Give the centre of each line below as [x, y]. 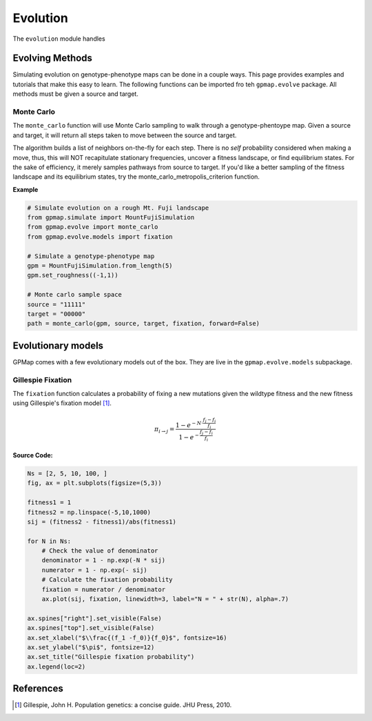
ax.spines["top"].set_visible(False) [91, 628]
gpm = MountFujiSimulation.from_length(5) [100, 266]
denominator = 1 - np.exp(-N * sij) [103, 560]
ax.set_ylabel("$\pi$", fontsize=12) [91, 647]
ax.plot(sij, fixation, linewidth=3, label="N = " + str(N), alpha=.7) [165, 599]
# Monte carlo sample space [74, 295]
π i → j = [164, 430]
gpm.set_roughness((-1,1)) [73, 275]
